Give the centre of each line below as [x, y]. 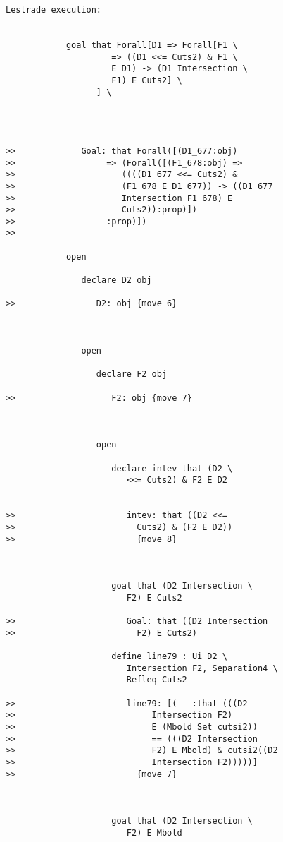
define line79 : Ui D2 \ [169, 657]
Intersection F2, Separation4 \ [202, 668]
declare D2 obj [117, 281]
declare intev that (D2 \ [172, 468]
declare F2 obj [132, 374]
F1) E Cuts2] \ [147, 80]
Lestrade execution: [54, 10]
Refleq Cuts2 [157, 680]
